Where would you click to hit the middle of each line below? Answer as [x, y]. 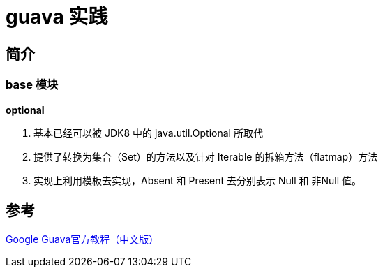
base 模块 [32, 85]
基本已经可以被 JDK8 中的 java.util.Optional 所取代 [148, 133]
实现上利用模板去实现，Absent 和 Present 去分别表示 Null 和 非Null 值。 [197, 180]
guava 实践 [57, 17]
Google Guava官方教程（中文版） [82, 239]
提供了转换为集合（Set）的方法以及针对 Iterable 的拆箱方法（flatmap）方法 [206, 156]
